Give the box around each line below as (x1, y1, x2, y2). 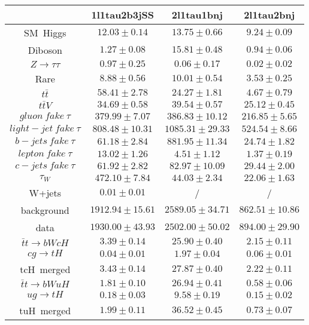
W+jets (29, 186, 61, 200)
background (20, 203, 69, 217)
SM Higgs (24, 26, 66, 39)
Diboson (28, 43, 62, 57)
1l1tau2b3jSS (91, 8, 154, 22)
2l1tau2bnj (244, 8, 295, 22)
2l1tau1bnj (171, 8, 223, 22)
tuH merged (19, 303, 71, 318)
